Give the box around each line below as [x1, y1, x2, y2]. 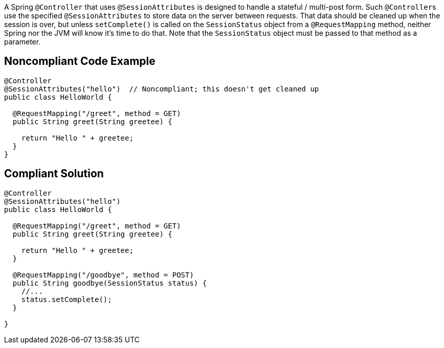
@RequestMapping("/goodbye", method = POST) [12, 270, 194, 279]
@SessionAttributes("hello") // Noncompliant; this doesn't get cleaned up [4, 84, 319, 93]
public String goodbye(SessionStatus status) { [12, 279, 207, 287]
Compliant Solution [4, 167, 104, 180]
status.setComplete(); [21, 295, 112, 304]
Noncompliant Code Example [4, 55, 156, 68]
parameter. [4, 37, 41, 46]
